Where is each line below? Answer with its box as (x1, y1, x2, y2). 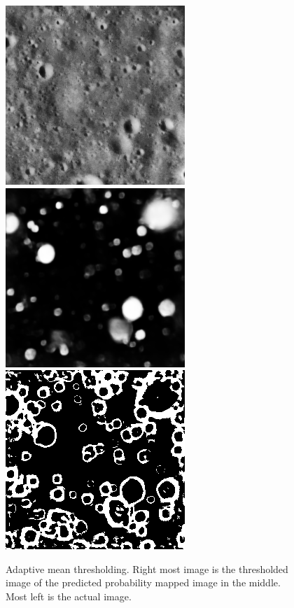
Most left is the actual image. (6, 588, 132, 603)
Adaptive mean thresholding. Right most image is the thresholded (6, 561, 288, 576)
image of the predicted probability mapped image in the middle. (6, 575, 281, 590)
